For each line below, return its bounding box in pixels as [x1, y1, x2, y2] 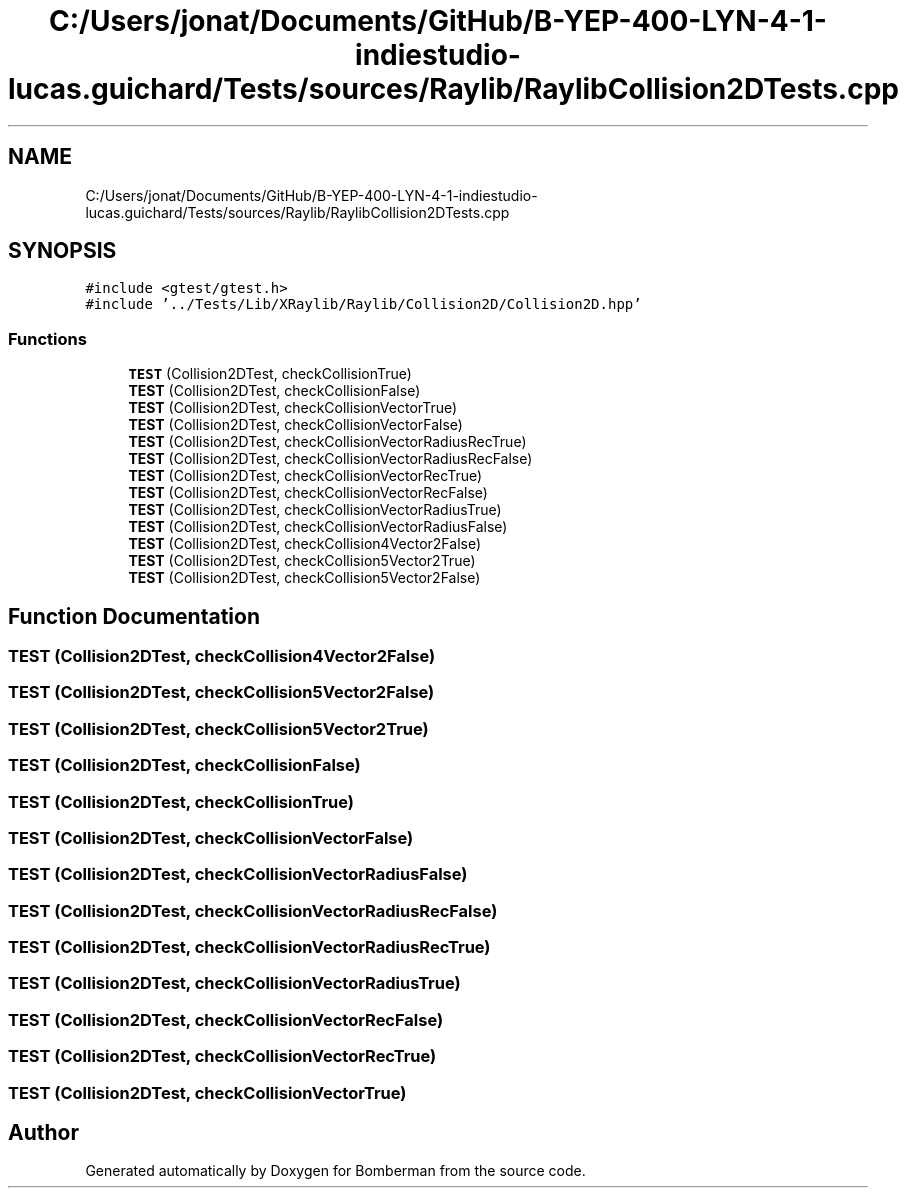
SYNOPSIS [8, 238, 117, 264]
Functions [8, 328, 87, 349]
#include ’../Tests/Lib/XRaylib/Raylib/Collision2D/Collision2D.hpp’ [85, 296, 642, 313]
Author [8, 1119, 79, 1145]
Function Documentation [8, 603, 260, 629]
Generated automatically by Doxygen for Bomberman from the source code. [85, 1162, 586, 1180]
